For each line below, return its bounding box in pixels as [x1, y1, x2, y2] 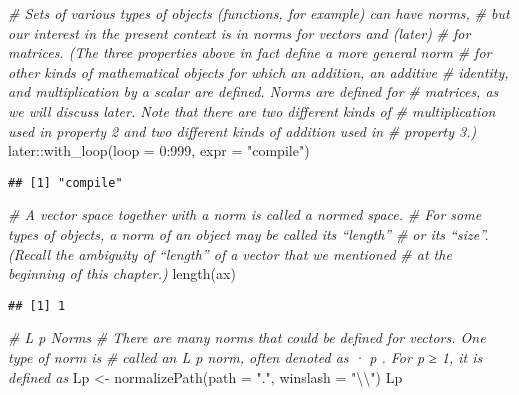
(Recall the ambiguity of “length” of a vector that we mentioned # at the [8, 243, 452, 264]
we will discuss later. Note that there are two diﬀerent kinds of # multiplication [8, 100, 496, 121]
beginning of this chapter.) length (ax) [8, 263, 236, 284]
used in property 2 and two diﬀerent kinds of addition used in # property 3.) [8, 120, 477, 141]
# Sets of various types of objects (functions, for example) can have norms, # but [8, 3, 510, 23]
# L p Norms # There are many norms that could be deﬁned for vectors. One [8, 327, 486, 348]
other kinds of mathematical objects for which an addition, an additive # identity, [8, 61, 509, 82]
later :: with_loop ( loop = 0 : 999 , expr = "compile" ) [8, 140, 310, 161]
